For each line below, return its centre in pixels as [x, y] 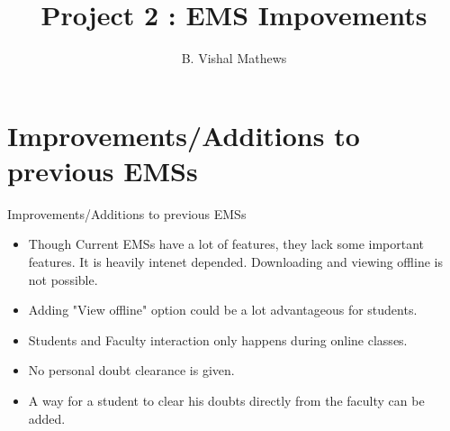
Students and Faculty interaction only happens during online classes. [218, 339]
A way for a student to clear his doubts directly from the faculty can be [226, 400]
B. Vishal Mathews [234, 58]
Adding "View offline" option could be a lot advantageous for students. [223, 310]
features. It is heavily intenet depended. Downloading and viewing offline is [235, 262]
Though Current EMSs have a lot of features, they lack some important [226, 244]
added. [47, 418]
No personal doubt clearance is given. [131, 370]
